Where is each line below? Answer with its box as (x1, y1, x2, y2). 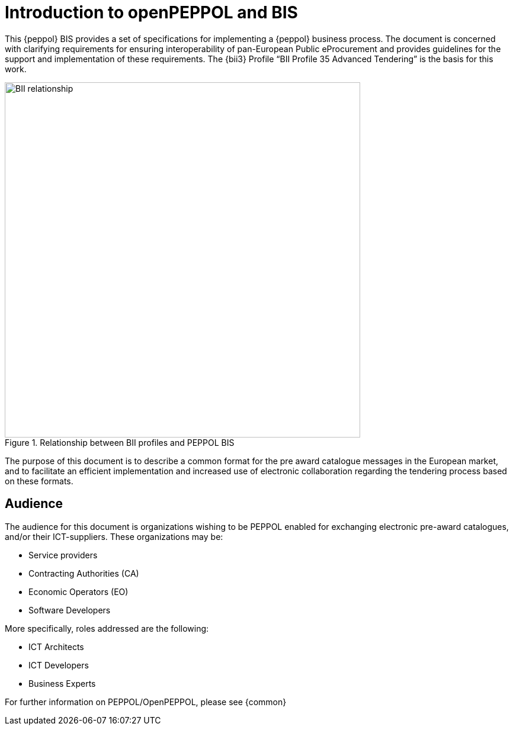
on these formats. (5, 475, 73, 486)
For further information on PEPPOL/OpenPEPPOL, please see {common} (5, 696, 287, 707)
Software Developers (28, 604, 111, 615)
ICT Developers (28, 660, 89, 670)
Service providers (28, 549, 98, 560)
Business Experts (28, 678, 96, 689)
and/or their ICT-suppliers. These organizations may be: (5, 531, 223, 542)
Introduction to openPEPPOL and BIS (5, 2, 298, 22)
